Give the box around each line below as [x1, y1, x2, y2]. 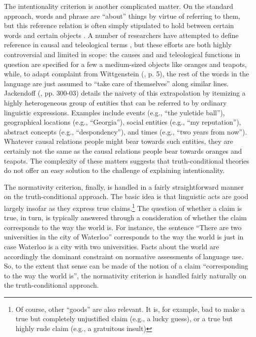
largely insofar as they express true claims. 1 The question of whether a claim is [4, 201, 242, 213]
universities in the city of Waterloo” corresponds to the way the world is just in [4, 232, 244, 242]
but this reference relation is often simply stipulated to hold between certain [4, 20, 234, 31]
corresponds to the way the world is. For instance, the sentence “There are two [4, 222, 242, 232]
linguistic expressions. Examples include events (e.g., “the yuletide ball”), [4, 107, 225, 117]
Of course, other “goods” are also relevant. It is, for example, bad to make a [15, 303, 245, 314]
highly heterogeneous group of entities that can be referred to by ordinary [4, 97, 227, 107]
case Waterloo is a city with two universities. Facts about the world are [4, 241, 219, 251]
